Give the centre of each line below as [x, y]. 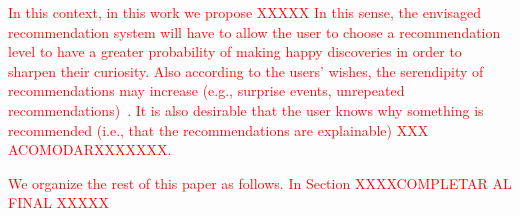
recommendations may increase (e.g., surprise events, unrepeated [206, 90]
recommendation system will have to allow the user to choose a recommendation [254, 31]
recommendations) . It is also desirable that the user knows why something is [246, 109]
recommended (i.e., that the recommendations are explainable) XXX [218, 129]
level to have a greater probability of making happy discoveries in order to [235, 51]
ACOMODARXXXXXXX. [90, 149]
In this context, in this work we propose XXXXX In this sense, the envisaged [245, 12]
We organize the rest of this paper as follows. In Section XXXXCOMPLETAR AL [260, 182]
